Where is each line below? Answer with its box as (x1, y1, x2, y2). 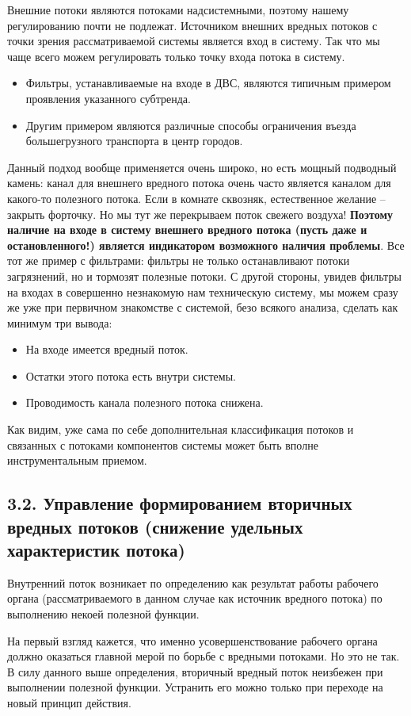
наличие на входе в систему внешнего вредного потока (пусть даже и (7, 221, 367, 238)
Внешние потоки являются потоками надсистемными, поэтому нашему (7, 2, 349, 17)
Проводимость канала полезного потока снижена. (25, 394, 264, 411)
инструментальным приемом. (7, 452, 147, 469)
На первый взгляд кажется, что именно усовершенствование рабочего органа (7, 632, 378, 649)
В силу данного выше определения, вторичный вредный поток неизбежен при (7, 663, 383, 680)
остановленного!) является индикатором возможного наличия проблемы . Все (7, 236, 405, 253)
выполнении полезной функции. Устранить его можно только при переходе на (7, 679, 383, 695)
